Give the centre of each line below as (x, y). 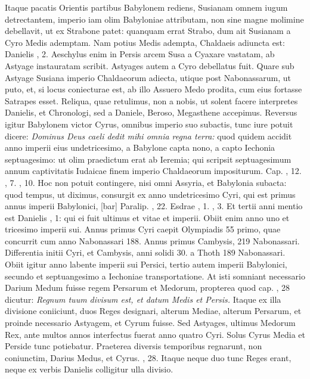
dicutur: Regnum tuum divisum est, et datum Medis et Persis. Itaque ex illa (143, 299)
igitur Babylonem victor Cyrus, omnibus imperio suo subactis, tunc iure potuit (149, 124)
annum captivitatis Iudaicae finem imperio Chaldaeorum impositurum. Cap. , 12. (153, 171)
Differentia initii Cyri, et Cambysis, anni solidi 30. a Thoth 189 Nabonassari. (145, 252)
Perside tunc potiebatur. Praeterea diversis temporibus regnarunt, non (134, 346)
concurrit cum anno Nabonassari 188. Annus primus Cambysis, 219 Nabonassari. (152, 240)
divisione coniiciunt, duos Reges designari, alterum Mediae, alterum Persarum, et (153, 311)
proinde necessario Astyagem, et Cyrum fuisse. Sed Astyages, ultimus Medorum (150, 323)
